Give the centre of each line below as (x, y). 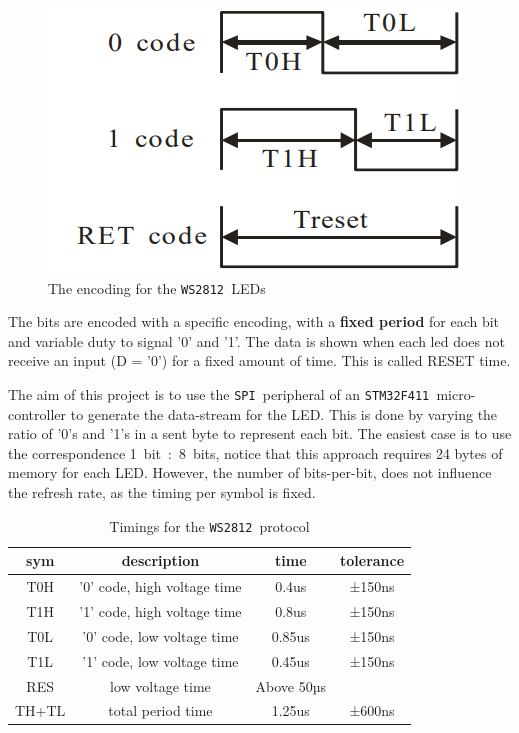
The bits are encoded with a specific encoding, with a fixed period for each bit (254, 321)
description (160, 560)
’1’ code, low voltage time (160, 660)
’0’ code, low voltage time (160, 635)
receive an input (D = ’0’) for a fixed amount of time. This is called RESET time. (259, 360)
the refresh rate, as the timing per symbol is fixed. (162, 492)
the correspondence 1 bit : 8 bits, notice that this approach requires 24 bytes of (255, 452)
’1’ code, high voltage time (160, 611)
